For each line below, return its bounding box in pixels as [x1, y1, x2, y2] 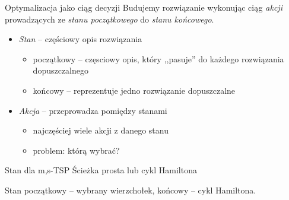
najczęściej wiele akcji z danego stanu [33, 124, 169, 136]
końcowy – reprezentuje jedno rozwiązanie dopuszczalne [33, 84, 236, 96]
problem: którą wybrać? [33, 144, 120, 156]
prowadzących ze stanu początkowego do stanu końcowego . [5, 12, 214, 25]
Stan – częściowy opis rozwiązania [18, 33, 142, 45]
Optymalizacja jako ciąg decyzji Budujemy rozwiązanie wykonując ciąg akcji [5, 1, 282, 13]
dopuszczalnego [33, 64, 89, 77]
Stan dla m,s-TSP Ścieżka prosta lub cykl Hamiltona [5, 164, 197, 176]
